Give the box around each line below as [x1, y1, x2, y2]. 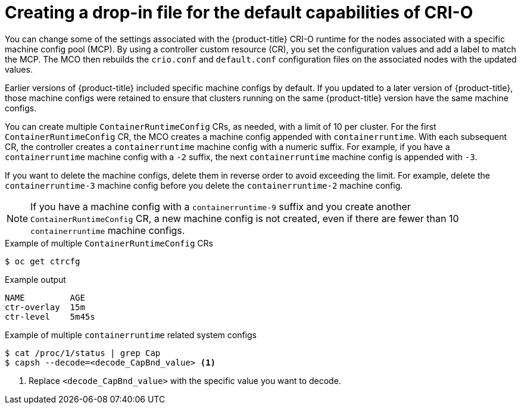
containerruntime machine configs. [30, 224, 185, 236]
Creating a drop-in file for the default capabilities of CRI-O [5, 2, 473, 23]
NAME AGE [5, 292, 85, 302]
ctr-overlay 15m [5, 302, 85, 312]
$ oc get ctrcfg [5, 256, 80, 266]
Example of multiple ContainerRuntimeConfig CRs [5, 238, 213, 248]
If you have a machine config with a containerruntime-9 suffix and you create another [30, 200, 411, 213]
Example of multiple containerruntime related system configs [5, 329, 257, 340]
